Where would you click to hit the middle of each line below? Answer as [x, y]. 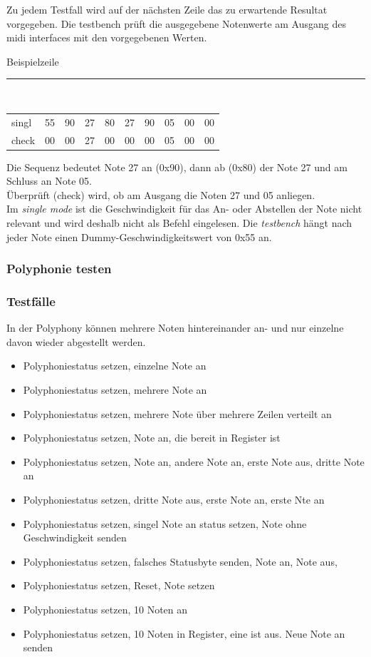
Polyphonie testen [59, 269]
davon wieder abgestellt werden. [76, 341]
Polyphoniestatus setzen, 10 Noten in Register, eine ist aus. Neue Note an [184, 633]
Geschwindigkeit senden [75, 538]
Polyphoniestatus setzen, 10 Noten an [105, 609]
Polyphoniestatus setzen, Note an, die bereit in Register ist [152, 438]
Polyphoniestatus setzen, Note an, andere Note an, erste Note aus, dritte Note [194, 461]
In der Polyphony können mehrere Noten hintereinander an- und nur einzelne [175, 328]
